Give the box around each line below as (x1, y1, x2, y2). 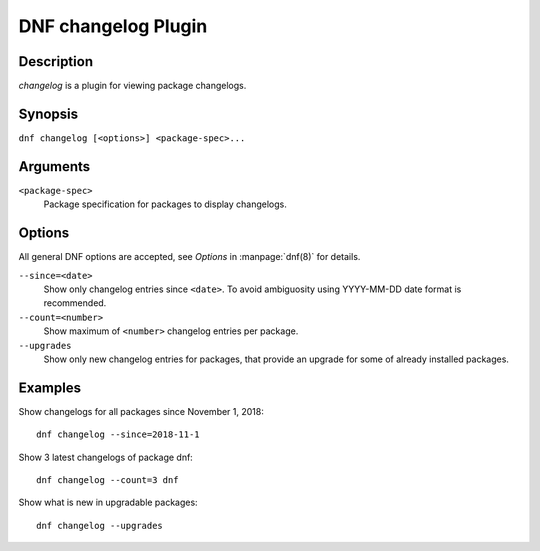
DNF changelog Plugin (18, 15, 208, 37)
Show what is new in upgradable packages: (18, 496, 199, 509)
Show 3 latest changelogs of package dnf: (18, 451, 194, 463)
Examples (18, 379, 82, 396)
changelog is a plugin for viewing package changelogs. (18, 80, 247, 92)
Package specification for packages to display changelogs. (43, 198, 287, 210)
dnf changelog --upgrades (36, 520, 164, 531)
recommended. (43, 297, 107, 309)
